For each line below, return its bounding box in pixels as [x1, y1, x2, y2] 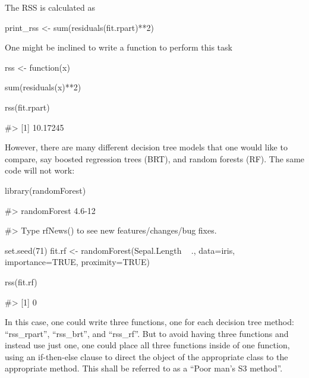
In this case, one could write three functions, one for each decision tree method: [5, 316, 294, 328]
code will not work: [5, 164, 75, 177]
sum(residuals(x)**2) [5, 81, 81, 93]
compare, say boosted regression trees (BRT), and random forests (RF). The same [5, 152, 305, 165]
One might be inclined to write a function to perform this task [5, 41, 232, 53]
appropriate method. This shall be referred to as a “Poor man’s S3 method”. [5, 362, 283, 374]
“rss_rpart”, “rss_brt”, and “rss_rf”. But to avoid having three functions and [5, 327, 289, 339]
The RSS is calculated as [5, 1, 95, 13]
